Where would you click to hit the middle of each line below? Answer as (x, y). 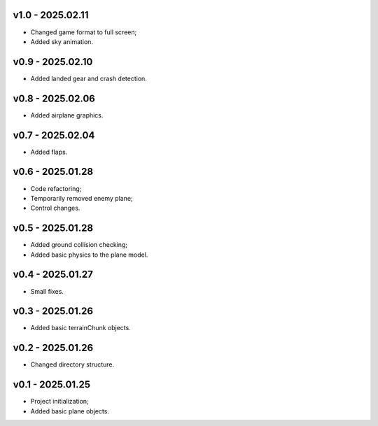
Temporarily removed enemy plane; (82, 198)
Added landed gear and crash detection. (89, 78)
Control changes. (55, 208)
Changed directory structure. (72, 364)
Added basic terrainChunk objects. (80, 328)
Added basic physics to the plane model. (89, 255)
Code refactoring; (56, 188)
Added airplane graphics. (67, 115)
